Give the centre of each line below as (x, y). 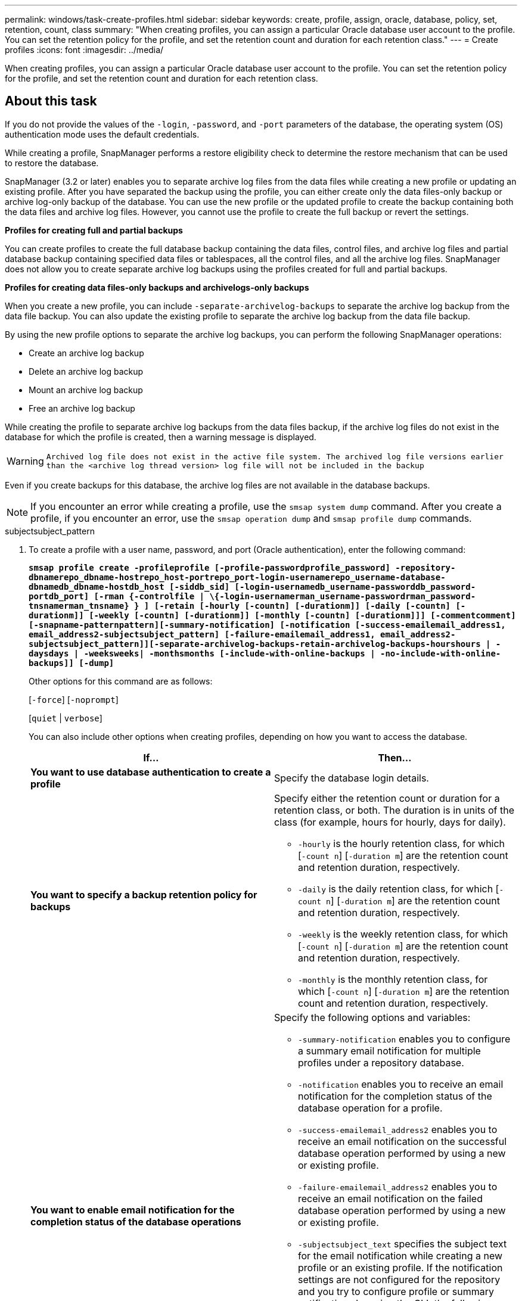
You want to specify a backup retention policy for (144, 894)
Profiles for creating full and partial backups (94, 230)
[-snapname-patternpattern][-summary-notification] (152, 625)
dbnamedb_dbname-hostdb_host (97, 586)
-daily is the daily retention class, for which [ (399, 888)
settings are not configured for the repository (399, 1279)
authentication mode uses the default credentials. (102, 134)
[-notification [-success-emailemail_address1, (393, 625)
